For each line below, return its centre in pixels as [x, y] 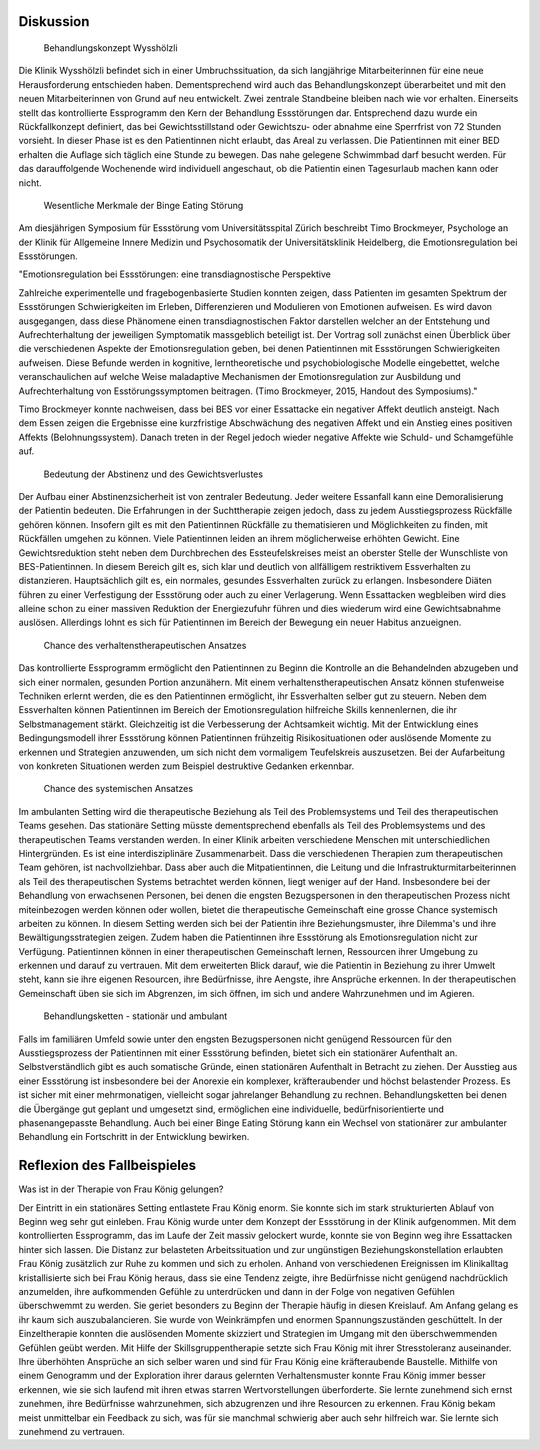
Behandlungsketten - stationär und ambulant [135, 1016]
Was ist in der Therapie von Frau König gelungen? [121, 1189]
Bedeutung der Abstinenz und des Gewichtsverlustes [153, 474]
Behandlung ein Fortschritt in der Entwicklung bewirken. [134, 1137]
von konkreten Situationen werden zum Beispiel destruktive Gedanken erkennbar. [186, 766]
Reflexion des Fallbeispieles [107, 1165]
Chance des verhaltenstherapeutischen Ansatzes [145, 645]
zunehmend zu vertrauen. [71, 1431]
